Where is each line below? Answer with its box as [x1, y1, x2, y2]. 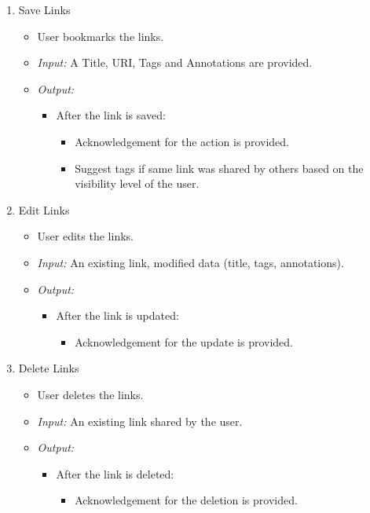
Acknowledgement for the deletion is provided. [75, 492, 298, 508]
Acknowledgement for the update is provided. [75, 333, 294, 350]
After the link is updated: [56, 307, 179, 324]
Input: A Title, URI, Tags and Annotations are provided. [37, 54, 313, 71]
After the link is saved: [56, 107, 166, 123]
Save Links [18, 2, 71, 17]
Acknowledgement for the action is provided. [75, 133, 289, 149]
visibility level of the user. [75, 175, 200, 192]
